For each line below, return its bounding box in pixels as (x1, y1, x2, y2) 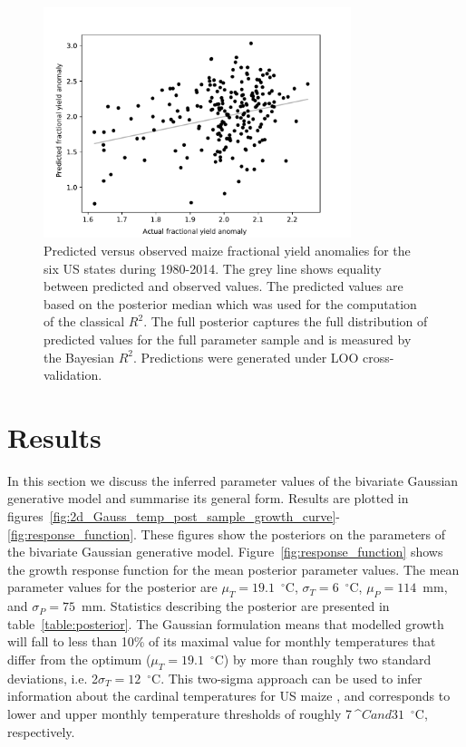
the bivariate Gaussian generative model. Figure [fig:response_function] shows (7, 542, 443, 561)
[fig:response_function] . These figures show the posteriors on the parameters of (7, 524, 446, 543)
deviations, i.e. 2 (7, 668, 99, 687)
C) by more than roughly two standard (214, 650, 432, 668)
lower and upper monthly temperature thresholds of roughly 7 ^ (7, 703, 362, 723)
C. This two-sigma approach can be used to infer (151, 668, 422, 687)
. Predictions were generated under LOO (133, 347, 359, 366)
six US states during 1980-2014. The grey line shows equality (44, 258, 382, 277)
